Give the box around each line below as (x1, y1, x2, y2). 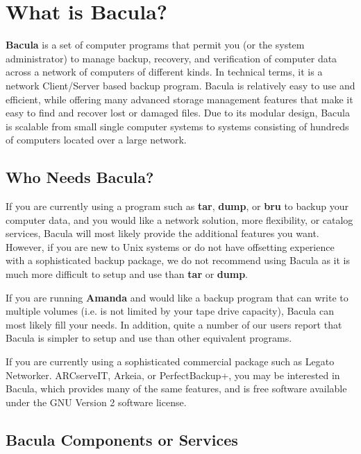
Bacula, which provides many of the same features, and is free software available (6, 381, 347, 396)
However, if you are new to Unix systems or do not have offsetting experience (6, 239, 335, 254)
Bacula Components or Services (6, 428, 238, 450)
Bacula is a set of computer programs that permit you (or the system (6, 37, 305, 52)
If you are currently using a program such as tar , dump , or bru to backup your (6, 199, 349, 213)
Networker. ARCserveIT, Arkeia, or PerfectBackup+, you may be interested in (6, 367, 340, 382)
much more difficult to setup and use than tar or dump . (6, 267, 248, 281)
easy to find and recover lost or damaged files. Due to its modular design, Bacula (6, 105, 350, 120)
